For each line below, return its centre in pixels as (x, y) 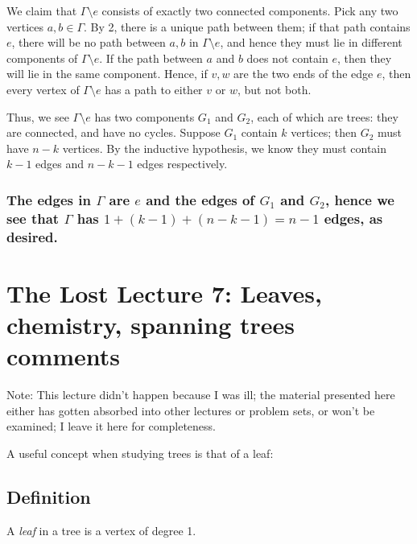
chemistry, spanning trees (151, 324)
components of (42, 58)
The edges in (49, 199)
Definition (49, 496)
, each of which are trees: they (324, 116)
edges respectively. (182, 164)
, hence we (359, 199)
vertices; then (324, 132)
